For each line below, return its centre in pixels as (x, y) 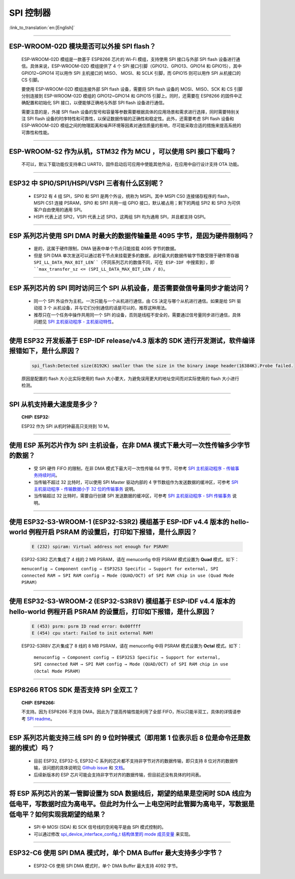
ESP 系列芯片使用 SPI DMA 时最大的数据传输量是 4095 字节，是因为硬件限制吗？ (132, 235)
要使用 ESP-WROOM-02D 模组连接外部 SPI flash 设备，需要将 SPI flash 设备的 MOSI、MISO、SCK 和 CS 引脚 (132, 89)
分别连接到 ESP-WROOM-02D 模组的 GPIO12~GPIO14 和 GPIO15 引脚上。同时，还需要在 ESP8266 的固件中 (130, 95)
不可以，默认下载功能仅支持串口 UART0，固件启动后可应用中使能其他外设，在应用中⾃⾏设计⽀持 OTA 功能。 (132, 164)
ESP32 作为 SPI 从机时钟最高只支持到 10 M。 (67, 426)
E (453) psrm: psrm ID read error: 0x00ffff (86, 627)
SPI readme (39, 719)
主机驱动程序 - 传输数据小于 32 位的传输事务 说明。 (86, 489)
